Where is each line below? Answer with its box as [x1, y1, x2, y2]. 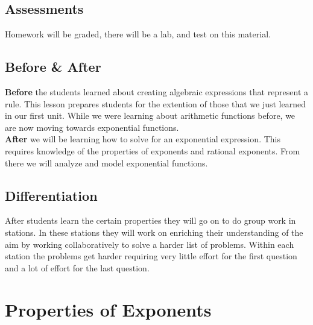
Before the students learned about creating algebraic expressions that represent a [5, 86, 309, 98]
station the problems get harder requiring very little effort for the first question [5, 250, 297, 262]
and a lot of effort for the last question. [5, 261, 150, 274]
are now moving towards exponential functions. [5, 121, 179, 133]
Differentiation [5, 186, 98, 204]
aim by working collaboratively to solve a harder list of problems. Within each [5, 238, 294, 250]
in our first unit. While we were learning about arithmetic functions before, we [5, 109, 296, 122]
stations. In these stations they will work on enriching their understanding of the [5, 226, 303, 238]
